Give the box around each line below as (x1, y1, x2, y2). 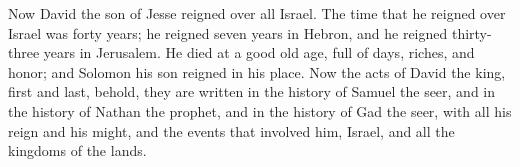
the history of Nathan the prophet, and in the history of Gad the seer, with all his (8, 100, 512, 121)
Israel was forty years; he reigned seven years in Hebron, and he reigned (8, 22, 448, 43)
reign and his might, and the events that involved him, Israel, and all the (8, 120, 455, 141)
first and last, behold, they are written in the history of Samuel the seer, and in (8, 81, 496, 102)
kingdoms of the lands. (8, 140, 147, 161)
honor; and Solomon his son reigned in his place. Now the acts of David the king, (8, 61, 506, 82)
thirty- (451, 22, 492, 43)
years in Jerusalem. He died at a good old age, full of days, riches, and (43, 42, 475, 63)
